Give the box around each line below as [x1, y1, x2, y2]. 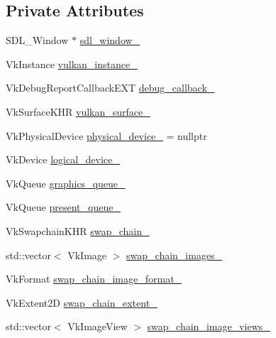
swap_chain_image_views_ [147, 319, 270, 334]
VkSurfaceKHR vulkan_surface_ [6, 104, 150, 119]
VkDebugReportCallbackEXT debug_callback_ [6, 80, 215, 95]
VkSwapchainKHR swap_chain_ [6, 223, 150, 238]
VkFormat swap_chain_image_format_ [6, 271, 182, 286]
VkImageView [67, 319, 128, 334]
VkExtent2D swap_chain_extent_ [6, 295, 158, 310]
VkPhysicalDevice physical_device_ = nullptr [6, 128, 207, 143]
